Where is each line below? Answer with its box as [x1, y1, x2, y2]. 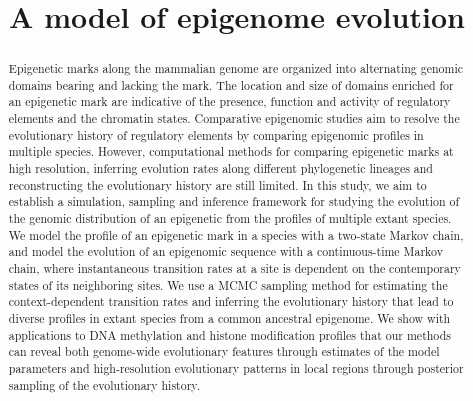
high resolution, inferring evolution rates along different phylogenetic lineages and [8, 160, 433, 177]
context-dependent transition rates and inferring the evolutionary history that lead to [8, 293, 454, 310]
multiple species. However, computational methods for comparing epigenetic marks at [8, 143, 454, 160]
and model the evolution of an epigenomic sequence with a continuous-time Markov [8, 243, 443, 260]
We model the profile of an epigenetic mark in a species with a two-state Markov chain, [8, 226, 464, 243]
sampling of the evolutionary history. [8, 376, 200, 393]
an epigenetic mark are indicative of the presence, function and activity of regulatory [8, 93, 451, 110]
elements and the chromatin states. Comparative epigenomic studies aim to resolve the [8, 110, 460, 127]
